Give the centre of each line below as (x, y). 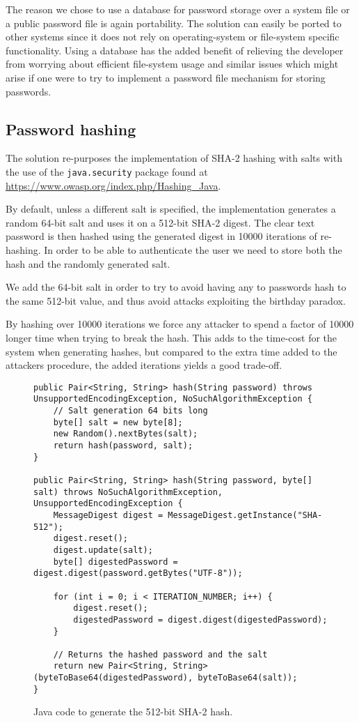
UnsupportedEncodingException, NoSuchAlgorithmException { (173, 399)
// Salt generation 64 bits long (130, 411)
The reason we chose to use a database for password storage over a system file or (178, 9)
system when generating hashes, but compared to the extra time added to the (171, 351)
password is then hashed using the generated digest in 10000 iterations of (161, 236)
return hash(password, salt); (123, 446)
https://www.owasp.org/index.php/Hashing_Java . (113, 185)
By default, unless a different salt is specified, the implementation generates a (171, 209)
